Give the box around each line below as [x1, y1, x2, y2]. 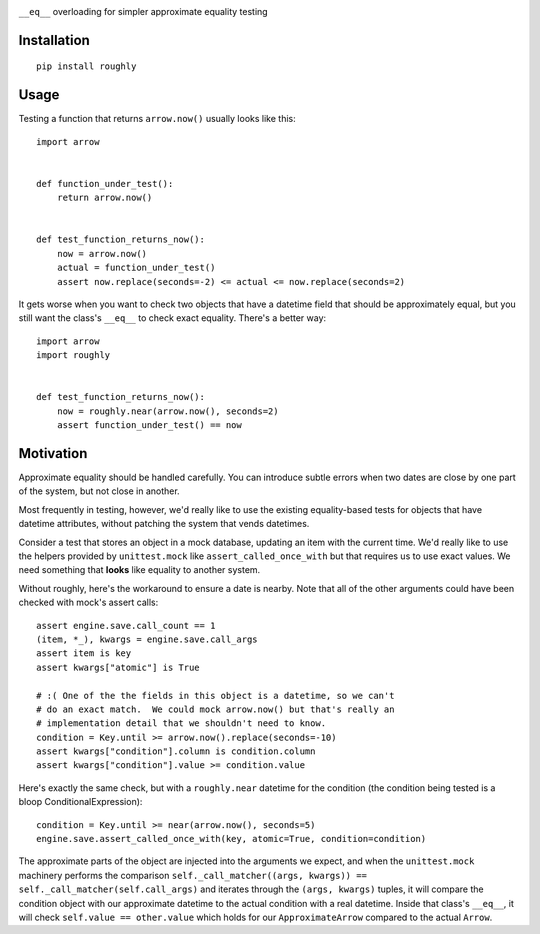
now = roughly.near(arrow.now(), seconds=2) [56, 405, 279, 417]
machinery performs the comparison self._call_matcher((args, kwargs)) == [18, 869, 367, 881]
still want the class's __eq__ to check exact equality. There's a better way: [18, 312, 327, 324]
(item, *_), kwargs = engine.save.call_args [36, 633, 259, 645]
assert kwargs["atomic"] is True [36, 661, 200, 673]
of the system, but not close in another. [18, 485, 180, 497]
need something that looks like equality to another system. [18, 564, 261, 576]
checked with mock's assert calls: [18, 596, 159, 609]
